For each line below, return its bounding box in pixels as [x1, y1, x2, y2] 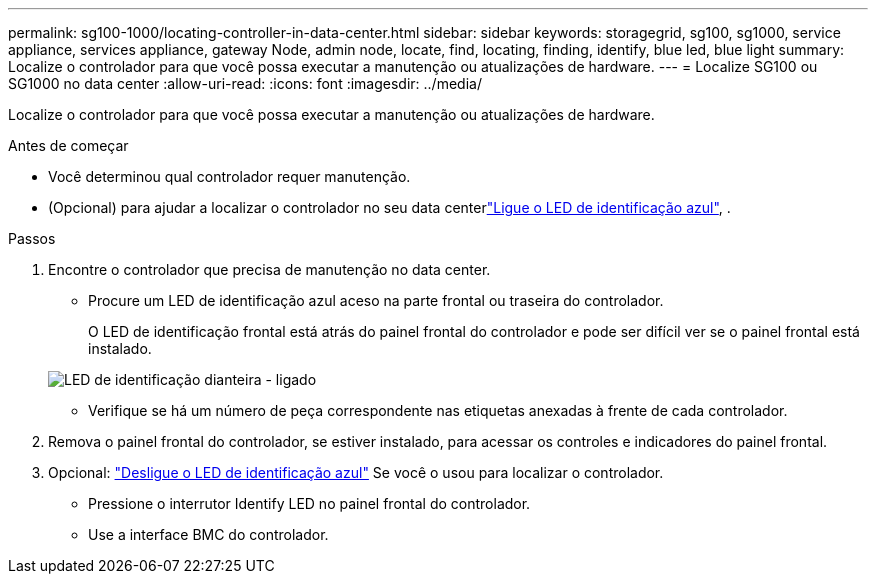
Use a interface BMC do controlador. [88, 526, 329, 543]
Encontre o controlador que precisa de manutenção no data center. [48, 261, 491, 278]
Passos [8, 230, 56, 247]
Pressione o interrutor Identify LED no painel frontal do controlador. [88, 495, 531, 512]
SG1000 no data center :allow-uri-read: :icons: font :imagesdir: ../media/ [8, 75, 482, 92]
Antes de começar [8, 137, 129, 154]
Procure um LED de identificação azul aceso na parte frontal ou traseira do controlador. [88, 292, 664, 309]
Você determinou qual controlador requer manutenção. [48, 168, 411, 185]
